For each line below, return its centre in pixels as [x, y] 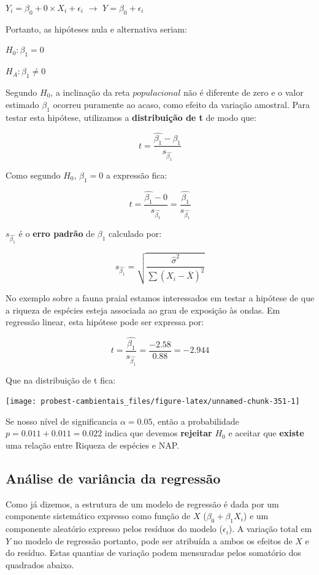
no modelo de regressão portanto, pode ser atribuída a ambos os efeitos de [153, 540]
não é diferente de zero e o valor [244, 92]
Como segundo [33, 175]
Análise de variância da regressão [113, 478]
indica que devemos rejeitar [158, 433]
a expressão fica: [137, 175]
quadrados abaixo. [40, 564]
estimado [22, 104]
